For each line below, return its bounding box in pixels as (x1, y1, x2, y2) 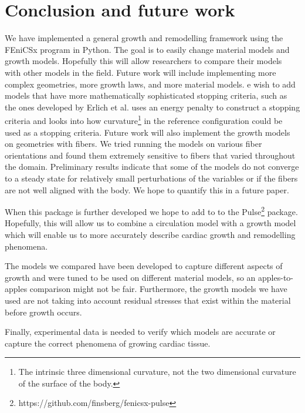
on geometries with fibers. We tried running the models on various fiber (5, 137, 262, 150)
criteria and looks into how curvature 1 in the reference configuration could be (5, 113, 283, 126)
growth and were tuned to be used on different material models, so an (5, 271, 256, 283)
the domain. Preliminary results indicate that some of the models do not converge (5, 160, 299, 173)
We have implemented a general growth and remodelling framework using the (5, 32, 283, 44)
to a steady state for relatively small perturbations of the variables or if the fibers (5, 172, 298, 184)
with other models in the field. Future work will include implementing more (5, 66, 276, 78)
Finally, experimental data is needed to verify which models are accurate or (5, 325, 276, 338)
